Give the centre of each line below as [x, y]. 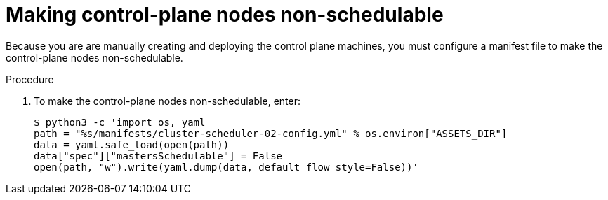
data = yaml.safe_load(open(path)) [132, 144]
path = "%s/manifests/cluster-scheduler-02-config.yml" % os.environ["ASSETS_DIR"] [271, 133]
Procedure [30, 79]
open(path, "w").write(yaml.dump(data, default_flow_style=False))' [226, 167]
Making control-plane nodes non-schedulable [225, 15]
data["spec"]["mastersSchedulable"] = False [158, 156]
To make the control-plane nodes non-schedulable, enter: [167, 101]
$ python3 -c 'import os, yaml [120, 122]
